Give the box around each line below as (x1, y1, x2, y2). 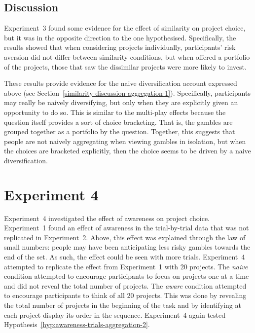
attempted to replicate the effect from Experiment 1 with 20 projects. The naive (4, 261, 248, 271)
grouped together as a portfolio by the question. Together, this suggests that (4, 126, 235, 137)
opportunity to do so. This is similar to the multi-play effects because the (4, 107, 226, 117)
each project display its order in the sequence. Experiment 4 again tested (4, 309, 226, 320)
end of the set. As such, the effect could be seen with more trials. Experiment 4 (4, 252, 245, 262)
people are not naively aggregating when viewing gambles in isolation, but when (4, 136, 246, 146)
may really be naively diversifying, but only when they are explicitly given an (4, 97, 238, 108)
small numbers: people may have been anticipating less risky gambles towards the (4, 242, 251, 252)
